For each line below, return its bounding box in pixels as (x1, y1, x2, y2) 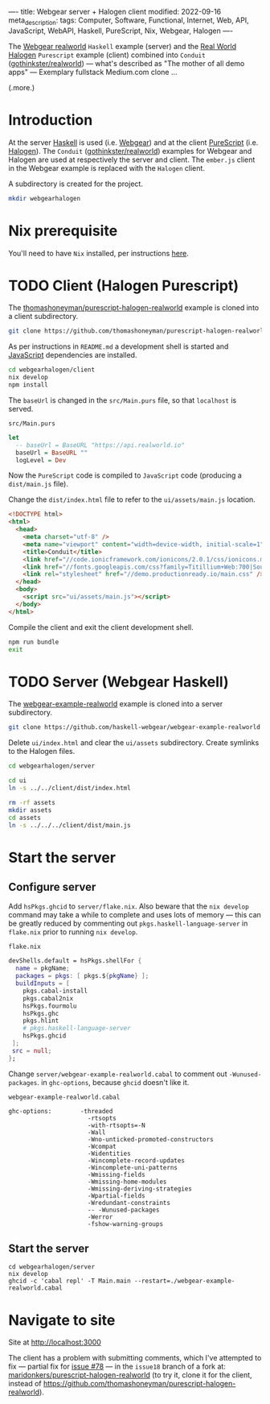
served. (8, 404, 34, 413)
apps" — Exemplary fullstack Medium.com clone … (8, 67, 178, 77)
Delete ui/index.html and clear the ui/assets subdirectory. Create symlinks (8, 738, 260, 748)
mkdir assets (8, 806, 52, 814)
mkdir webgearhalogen (8, 194, 81, 202)
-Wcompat (87, 1142, 117, 1150)
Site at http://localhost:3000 (8, 1337, 102, 1348)
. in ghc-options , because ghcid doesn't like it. (37, 1077, 190, 1087)
